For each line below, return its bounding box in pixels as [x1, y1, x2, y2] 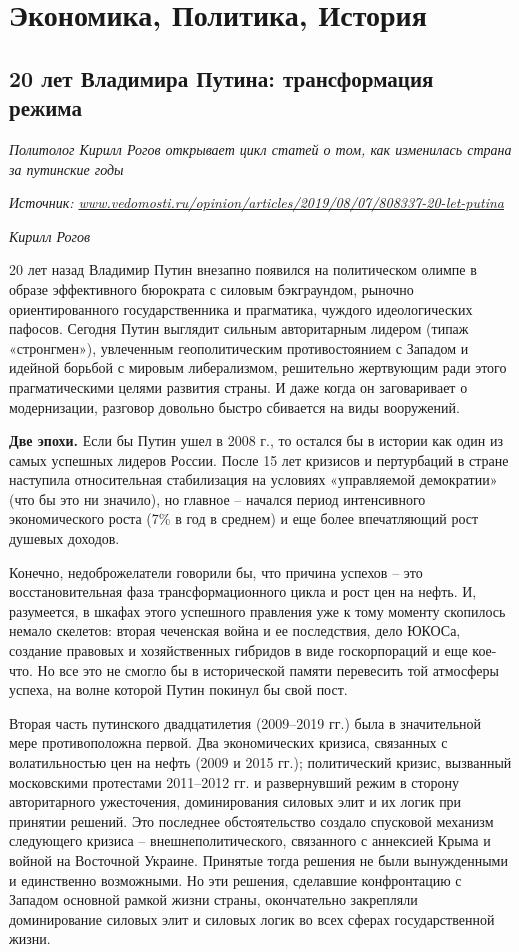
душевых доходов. [9, 528, 120, 549]
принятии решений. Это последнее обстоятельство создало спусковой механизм [9, 810, 494, 831]
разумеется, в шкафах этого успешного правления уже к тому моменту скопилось [9, 600, 506, 621]
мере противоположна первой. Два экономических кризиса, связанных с [9, 732, 448, 753]
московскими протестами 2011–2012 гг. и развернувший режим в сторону [9, 771, 459, 792]
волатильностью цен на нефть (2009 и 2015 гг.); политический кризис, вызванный [9, 752, 512, 772]
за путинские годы [9, 158, 124, 179]
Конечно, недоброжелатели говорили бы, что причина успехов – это [9, 561, 423, 582]
